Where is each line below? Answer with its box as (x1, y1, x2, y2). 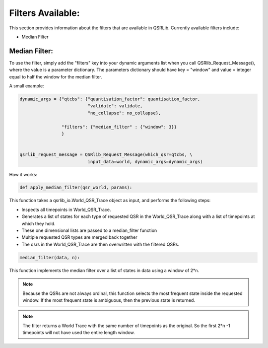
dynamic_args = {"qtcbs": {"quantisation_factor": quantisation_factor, (19, 96, 201, 102)
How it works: (9, 171, 38, 177)
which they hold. (21, 220, 56, 226)
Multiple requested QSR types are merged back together (21, 234, 137, 240)
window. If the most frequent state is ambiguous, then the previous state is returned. (22, 297, 196, 303)
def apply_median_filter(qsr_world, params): (19, 185, 133, 191)
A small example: (9, 83, 44, 89)
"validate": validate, (87, 103, 143, 109)
